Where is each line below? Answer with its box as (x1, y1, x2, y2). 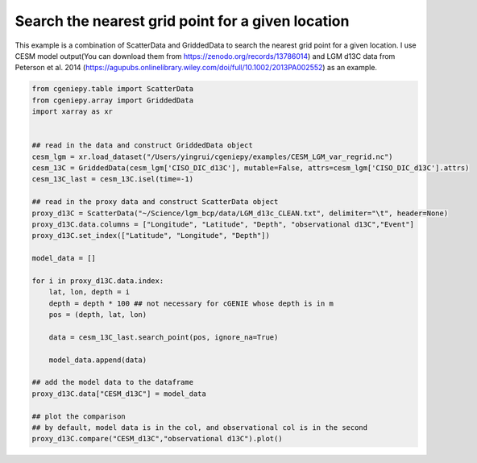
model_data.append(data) (48, 355, 147, 365)
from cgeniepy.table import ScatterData (31, 85, 193, 94)
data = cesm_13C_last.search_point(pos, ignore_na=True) (48, 332, 279, 342)
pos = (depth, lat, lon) (48, 311, 147, 319)
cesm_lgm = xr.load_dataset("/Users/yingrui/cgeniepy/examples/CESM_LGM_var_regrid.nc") (31, 152, 394, 161)
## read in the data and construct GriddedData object (31, 141, 253, 150)
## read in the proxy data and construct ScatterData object (31, 198, 279, 206)
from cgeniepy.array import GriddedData (31, 95, 193, 105)
